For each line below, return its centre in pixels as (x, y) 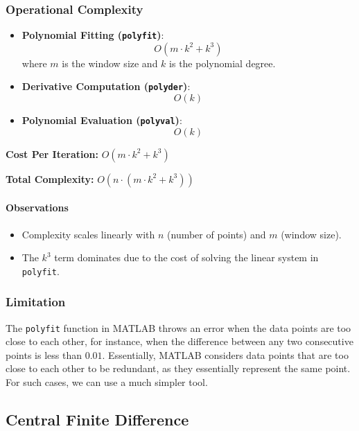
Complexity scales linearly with (88, 234)
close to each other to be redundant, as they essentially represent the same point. (178, 368)
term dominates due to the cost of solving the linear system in (186, 257)
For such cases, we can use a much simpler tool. (107, 382)
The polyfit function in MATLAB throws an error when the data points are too (178, 327)
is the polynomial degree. (222, 63)
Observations (37, 208)
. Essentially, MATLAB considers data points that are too (225, 354)
